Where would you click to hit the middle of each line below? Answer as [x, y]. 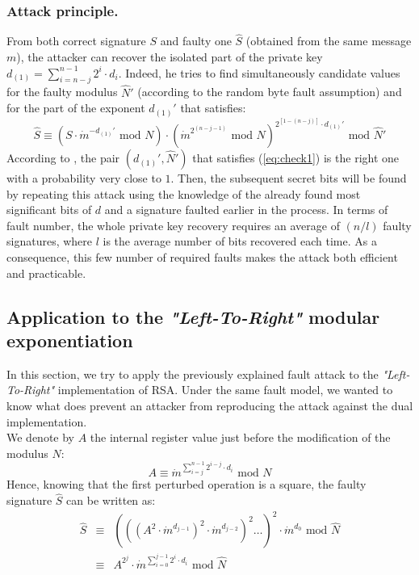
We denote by [40, 437]
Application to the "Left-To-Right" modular [193, 316]
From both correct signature [76, 41]
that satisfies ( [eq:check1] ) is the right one [296, 158]
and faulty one [196, 41]
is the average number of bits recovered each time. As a [240, 241]
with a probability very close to [84, 178]
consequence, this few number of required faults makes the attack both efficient [202, 257]
